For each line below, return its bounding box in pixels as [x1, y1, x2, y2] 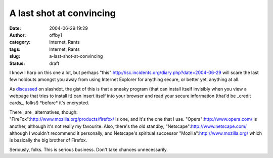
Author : [9, 32, 26, 38]
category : [9, 39, 31, 45]
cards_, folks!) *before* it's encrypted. [9, 100, 89, 106]
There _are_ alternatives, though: [9, 109, 78, 115]
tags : [9, 46, 21, 52]
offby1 [49, 32, 63, 38]
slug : [9, 53, 20, 59]
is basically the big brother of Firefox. [9, 137, 87, 143]
